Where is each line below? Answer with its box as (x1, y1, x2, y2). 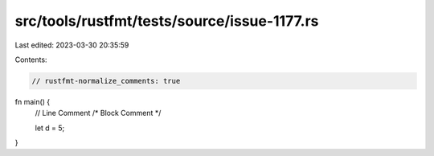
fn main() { (14, 96, 51, 106)
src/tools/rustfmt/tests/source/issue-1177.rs (14, 12, 319, 30)
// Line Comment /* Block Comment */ (35, 109, 162, 118)
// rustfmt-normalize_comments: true (31, 76, 181, 85)
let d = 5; (35, 123, 65, 133)
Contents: (14, 55, 47, 64)
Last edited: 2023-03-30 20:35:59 (14, 40, 129, 50)
